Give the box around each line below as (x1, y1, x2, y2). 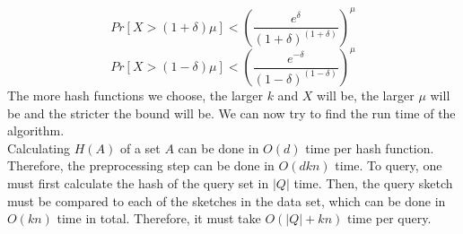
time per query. (346, 209, 432, 228)
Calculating (7, 138, 71, 157)
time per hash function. (305, 138, 434, 157)
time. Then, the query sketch (293, 173, 453, 192)
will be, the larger (317, 86, 415, 104)
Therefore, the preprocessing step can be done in (7, 156, 275, 175)
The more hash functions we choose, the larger (7, 86, 263, 104)
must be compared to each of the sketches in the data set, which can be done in (7, 191, 446, 210)
